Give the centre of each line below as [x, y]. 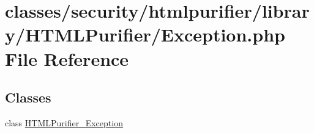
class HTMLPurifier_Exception [64, 122]
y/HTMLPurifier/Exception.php [145, 34]
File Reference [67, 58]
